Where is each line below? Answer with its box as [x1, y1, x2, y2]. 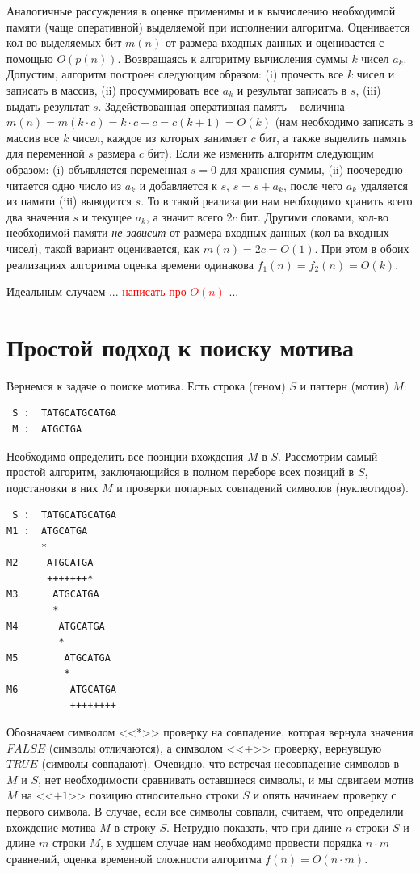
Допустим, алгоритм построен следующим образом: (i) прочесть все [6, 65, 344, 82]
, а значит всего [145, 208, 223, 225]
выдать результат [6, 97, 90, 114]
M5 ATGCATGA [6, 652, 111, 664]
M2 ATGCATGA [6, 557, 94, 569]
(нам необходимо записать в [275, 113, 414, 130]
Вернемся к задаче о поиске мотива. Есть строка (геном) [6, 377, 286, 394]
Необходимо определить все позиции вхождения [6, 447, 244, 464]
